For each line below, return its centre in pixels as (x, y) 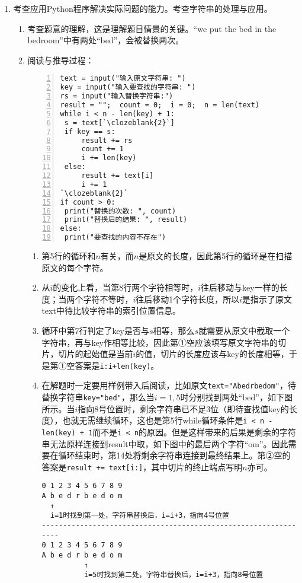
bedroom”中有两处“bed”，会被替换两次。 (106, 40)
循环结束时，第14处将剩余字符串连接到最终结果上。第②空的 (174, 455)
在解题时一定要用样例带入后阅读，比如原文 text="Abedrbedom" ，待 (169, 385)
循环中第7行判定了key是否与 (95, 330)
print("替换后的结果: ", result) (126, 220)
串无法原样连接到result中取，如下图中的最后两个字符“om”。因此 (165, 443)
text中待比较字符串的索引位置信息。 (111, 310)
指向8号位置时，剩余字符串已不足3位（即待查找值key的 (183, 408)
